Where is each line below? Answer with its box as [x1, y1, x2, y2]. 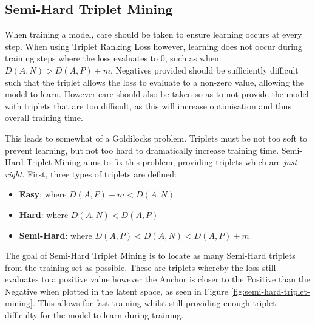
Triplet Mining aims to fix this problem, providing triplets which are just [26, 156, 297, 168]
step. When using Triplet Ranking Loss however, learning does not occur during [5, 39, 302, 52]
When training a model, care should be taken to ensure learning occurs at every [5, 28, 302, 41]
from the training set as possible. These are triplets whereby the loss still [5, 261, 276, 273]
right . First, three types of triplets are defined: [5, 167, 177, 180]
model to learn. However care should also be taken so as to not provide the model [5, 87, 309, 100]
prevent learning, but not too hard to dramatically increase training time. [5, 143, 279, 156]
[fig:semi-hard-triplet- [231, 284, 310, 297]
